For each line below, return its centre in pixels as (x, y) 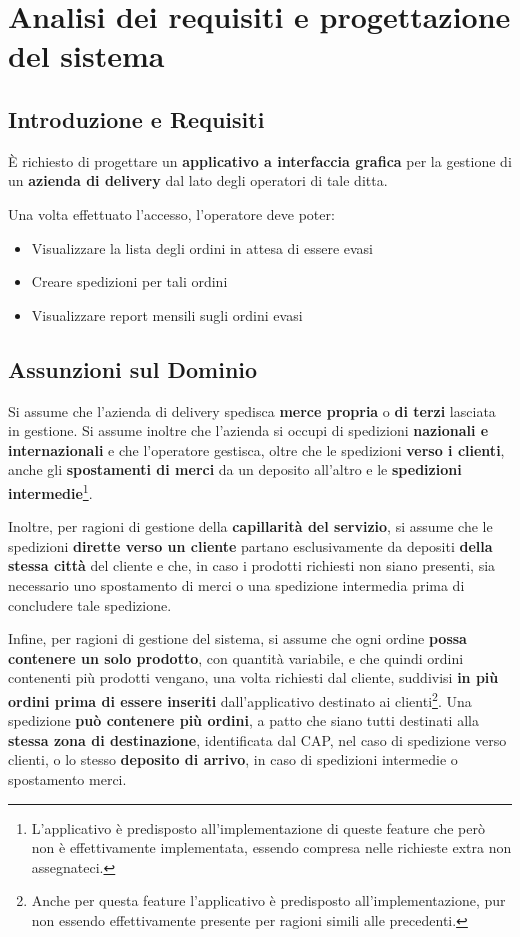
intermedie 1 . (50, 491)
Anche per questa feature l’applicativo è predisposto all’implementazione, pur (268, 900)
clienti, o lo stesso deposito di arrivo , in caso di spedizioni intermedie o (233, 759)
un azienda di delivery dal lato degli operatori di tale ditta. (198, 180)
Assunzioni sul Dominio (133, 368)
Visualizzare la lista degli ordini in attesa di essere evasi (202, 247)
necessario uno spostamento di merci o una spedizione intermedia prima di (236, 584)
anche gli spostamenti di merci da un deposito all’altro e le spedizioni (235, 469)
